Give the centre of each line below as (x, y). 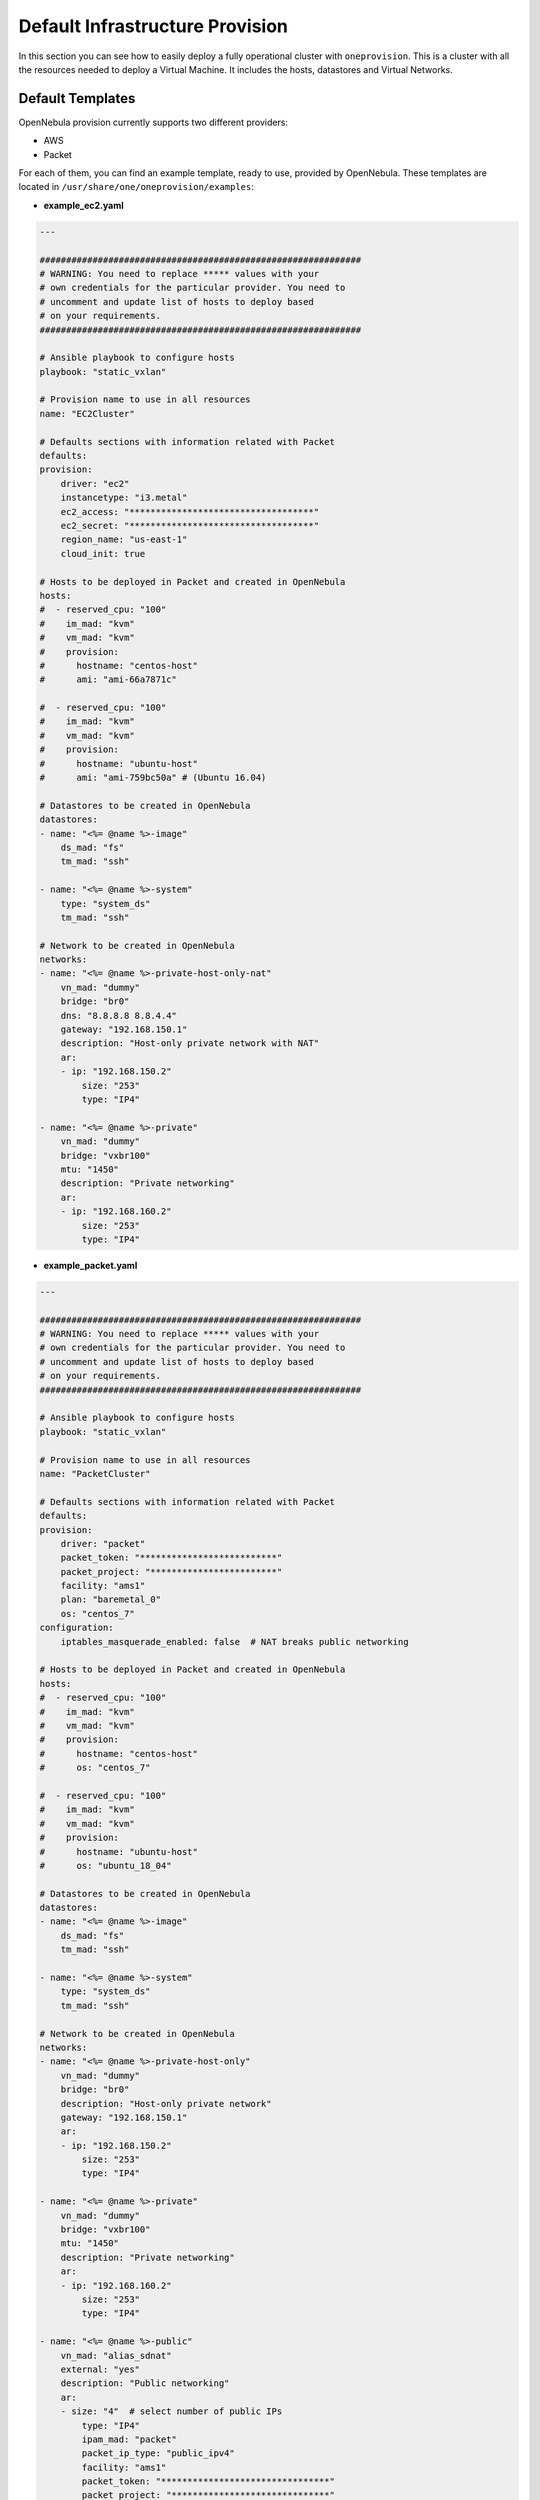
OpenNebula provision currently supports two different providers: (153, 122)
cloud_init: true (103, 553)
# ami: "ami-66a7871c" (108, 679)
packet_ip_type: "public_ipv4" (158, 2453)
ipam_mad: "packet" (129, 2439)
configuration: (76, 1628)
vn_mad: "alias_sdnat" (116, 2355)
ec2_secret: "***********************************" (190, 525)
